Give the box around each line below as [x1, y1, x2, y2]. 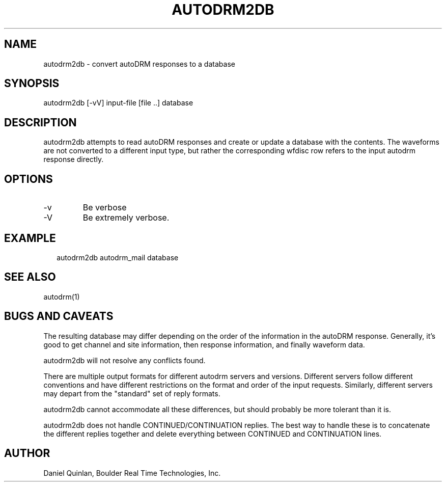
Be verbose [82, 202, 127, 213]
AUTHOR [4, 447, 50, 460]
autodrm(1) [43, 292, 80, 301]
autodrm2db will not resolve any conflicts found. [43, 356, 206, 365]
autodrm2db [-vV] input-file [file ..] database [43, 98, 193, 107]
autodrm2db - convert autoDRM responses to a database [43, 59, 235, 68]
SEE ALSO [4, 271, 56, 284]
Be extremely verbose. [82, 212, 170, 223]
